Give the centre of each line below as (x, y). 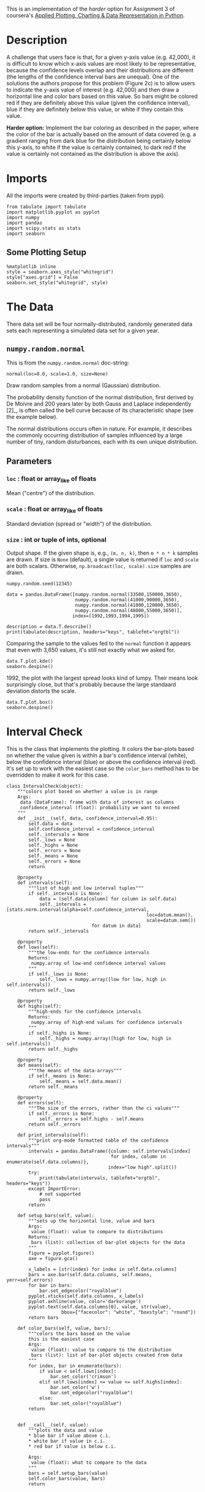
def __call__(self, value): (53, 1425)
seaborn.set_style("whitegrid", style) (57, 283)
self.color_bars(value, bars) (67, 1479)
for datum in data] (116, 926)
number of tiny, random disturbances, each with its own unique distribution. (102, 442)
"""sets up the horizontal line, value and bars (92, 1221)
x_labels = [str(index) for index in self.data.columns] (102, 1269)
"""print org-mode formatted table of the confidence (99, 1140)
